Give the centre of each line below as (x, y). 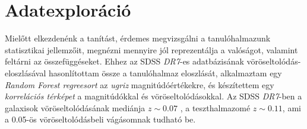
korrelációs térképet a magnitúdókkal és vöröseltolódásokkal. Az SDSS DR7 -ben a (153, 96)
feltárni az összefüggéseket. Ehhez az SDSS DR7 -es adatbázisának (124, 61)
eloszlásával (26, 72)
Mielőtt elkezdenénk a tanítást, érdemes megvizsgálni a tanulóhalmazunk (138, 38)
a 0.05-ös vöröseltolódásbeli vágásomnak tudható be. (100, 119)
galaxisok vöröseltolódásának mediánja (75, 107)
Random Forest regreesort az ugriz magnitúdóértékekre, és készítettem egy (140, 84)
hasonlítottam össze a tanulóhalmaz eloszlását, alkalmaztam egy (165, 72)
